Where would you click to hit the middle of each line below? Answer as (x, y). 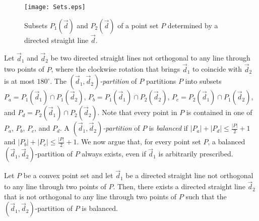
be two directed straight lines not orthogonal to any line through (150, 58)
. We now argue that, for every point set (139, 142)
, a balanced (226, 142)
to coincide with (217, 69)
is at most (19, 81)
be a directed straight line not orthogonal (189, 175)
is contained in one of (219, 112)
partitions (161, 81)
